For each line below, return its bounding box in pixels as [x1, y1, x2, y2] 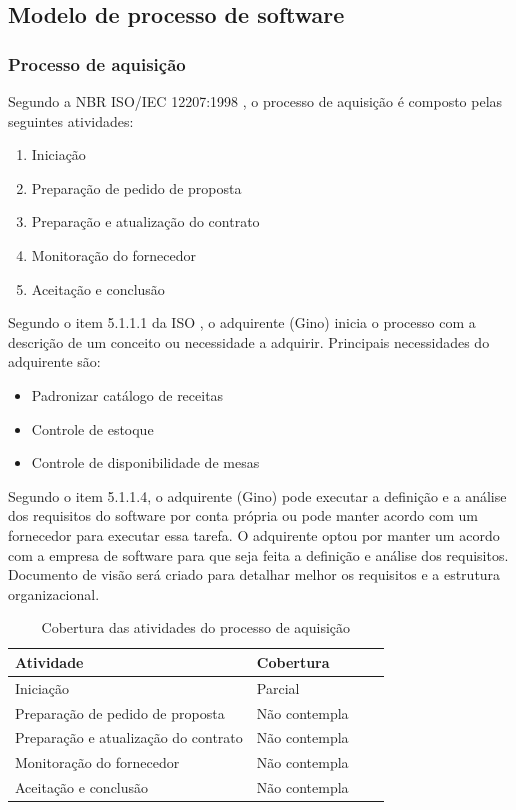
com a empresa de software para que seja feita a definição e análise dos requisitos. [8, 544, 509, 565]
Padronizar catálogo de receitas [31, 384, 224, 405]
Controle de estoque [31, 418, 154, 439]
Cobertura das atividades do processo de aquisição [41, 617, 351, 638]
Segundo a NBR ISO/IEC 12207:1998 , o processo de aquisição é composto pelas [8, 91, 503, 111]
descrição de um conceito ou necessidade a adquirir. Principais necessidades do [8, 331, 490, 352]
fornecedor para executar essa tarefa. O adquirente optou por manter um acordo [8, 524, 500, 545]
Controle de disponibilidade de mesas [31, 452, 260, 473]
